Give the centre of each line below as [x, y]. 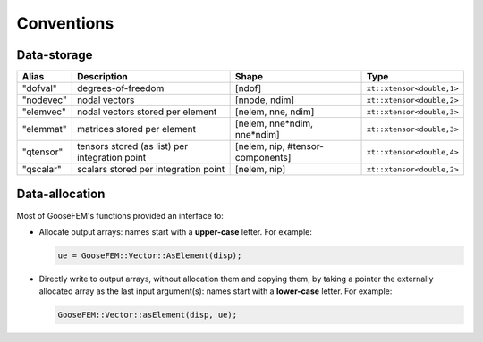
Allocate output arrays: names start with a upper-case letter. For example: [176, 231]
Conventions [65, 23]
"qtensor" [42, 152]
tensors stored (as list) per [132, 146]
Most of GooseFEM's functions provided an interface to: [120, 215]
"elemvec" [44, 112]
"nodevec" [44, 100]
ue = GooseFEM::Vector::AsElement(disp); [150, 255]
